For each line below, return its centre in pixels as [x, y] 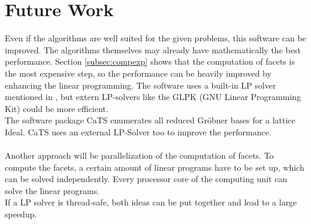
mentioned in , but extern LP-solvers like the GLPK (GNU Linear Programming [153, 97]
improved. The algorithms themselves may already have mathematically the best [153, 49]
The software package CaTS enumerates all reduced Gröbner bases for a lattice [150, 120]
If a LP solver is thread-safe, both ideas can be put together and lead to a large [151, 202]
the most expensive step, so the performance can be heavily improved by [138, 73]
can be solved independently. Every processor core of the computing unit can [146, 179]
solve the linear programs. [52, 190]
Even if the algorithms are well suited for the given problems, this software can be [155, 38]
